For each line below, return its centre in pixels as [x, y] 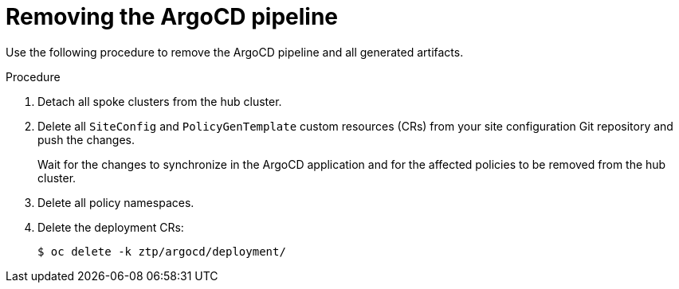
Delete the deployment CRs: [111, 227]
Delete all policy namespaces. [116, 202]
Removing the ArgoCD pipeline [172, 17]
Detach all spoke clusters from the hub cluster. [160, 101]
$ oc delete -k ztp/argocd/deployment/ [162, 251]
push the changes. [86, 139]
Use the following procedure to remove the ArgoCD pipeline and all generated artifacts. [235, 52]
